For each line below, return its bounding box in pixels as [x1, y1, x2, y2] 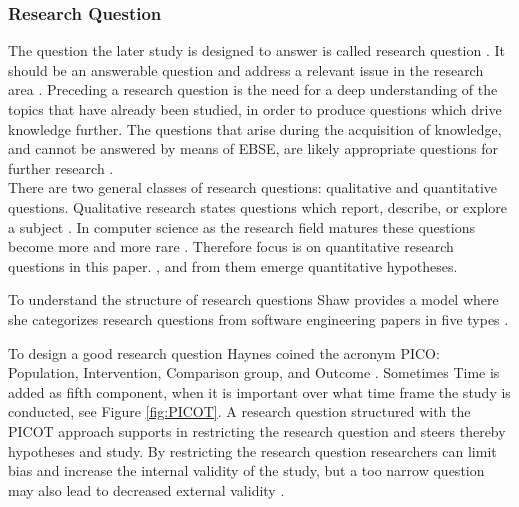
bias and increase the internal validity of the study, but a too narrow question [8, 460, 485, 481]
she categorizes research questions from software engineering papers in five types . [8, 308, 509, 329]
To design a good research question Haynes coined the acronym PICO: [8, 342, 440, 363]
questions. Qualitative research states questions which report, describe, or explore [8, 196, 508, 217]
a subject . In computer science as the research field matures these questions [8, 216, 475, 237]
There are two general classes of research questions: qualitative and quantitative [8, 177, 498, 198]
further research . [8, 157, 114, 178]
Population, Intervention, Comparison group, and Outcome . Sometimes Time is [8, 362, 500, 383]
